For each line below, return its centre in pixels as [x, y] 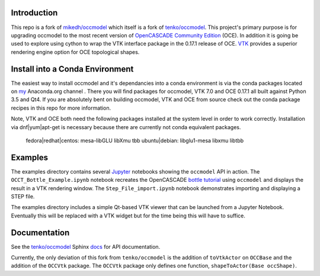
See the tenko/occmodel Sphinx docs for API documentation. [86, 246]
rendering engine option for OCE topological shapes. [75, 52]
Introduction [34, 13]
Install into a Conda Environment [72, 69]
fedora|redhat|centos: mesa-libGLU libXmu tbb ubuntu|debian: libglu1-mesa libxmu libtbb [135, 140]
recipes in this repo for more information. [61, 108]
